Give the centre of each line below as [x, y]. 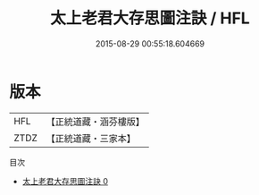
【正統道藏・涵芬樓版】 [96, 122]
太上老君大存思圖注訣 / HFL [150, 18]
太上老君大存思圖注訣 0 [65, 181]
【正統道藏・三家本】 [91, 138]
